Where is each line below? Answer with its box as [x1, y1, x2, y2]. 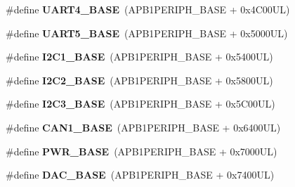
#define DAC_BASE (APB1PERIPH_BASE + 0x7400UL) [6, 167, 275, 182]
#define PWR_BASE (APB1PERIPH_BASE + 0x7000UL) [6, 143, 277, 158]
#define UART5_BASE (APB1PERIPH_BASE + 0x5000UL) [6, 25, 288, 40]
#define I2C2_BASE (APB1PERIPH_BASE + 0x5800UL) [6, 72, 273, 87]
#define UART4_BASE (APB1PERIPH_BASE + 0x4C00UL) [6, 2, 290, 16]
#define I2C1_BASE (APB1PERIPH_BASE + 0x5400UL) [6, 49, 273, 64]
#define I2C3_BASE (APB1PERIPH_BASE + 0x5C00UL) [6, 96, 275, 111]
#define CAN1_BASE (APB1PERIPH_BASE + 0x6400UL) [6, 120, 281, 134]
